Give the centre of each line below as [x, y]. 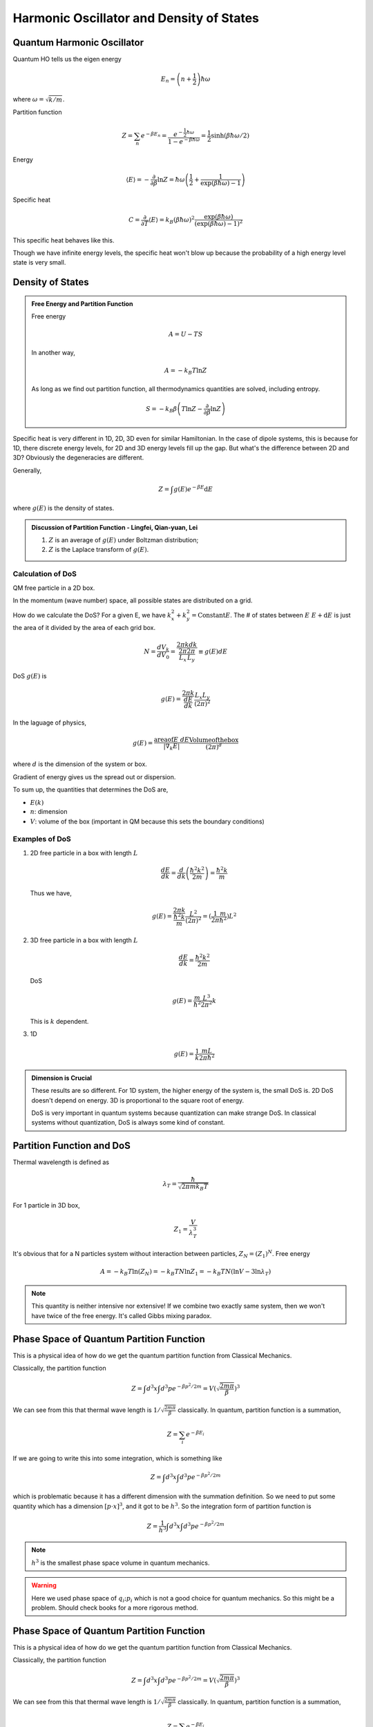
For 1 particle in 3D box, [47, 1205]
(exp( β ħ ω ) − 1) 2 [219, 223]
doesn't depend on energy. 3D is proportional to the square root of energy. [138, 1100]
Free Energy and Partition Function [82, 303]
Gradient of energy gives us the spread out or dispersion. [94, 776]
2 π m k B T [195, 1187]
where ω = [28, 99]
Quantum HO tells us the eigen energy [67, 59]
